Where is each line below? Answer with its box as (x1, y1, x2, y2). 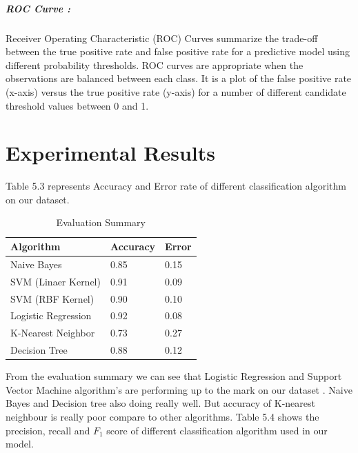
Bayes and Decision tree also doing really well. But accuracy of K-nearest (6, 396, 315, 410)
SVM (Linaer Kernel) (10, 274, 101, 288)
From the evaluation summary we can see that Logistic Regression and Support (6, 369, 342, 383)
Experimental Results (6, 139, 215, 167)
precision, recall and (6, 423, 90, 437)
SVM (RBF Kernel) (10, 291, 95, 305)
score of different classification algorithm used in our (106, 423, 328, 437)
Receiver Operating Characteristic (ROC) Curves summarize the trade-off (6, 30, 318, 45)
